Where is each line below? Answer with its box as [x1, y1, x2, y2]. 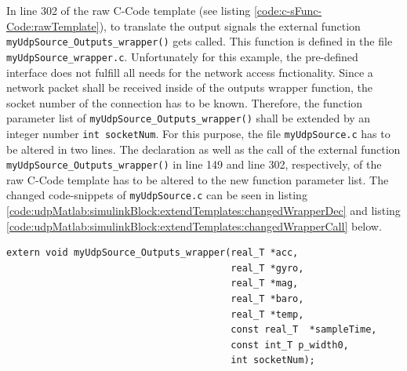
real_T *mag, [231, 278, 299, 289]
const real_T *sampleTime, [231, 324, 377, 336]
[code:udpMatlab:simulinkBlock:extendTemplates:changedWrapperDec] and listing [6, 202, 401, 219]
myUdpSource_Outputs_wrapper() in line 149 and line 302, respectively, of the [6, 156, 382, 173]
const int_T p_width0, [231, 339, 349, 351]
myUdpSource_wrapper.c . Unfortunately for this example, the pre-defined [6, 48, 358, 64]
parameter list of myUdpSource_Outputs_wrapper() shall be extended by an [6, 110, 371, 126]
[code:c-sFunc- [253, 2, 322, 18]
